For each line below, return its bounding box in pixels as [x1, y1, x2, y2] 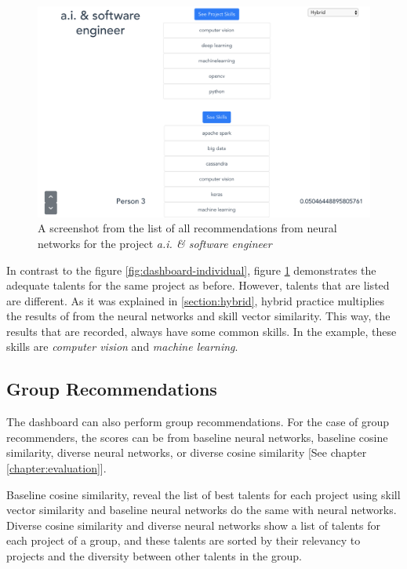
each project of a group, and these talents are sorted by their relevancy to [6, 532, 361, 549]
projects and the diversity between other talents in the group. [6, 548, 302, 564]
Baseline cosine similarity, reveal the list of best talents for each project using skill [6, 486, 401, 502]
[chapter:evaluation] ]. [6, 460, 107, 476]
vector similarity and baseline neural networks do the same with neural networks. [6, 502, 397, 518]
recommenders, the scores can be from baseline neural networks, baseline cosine [6, 429, 388, 445]
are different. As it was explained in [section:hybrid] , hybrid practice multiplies [6, 292, 384, 308]
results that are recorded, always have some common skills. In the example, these [6, 323, 397, 339]
